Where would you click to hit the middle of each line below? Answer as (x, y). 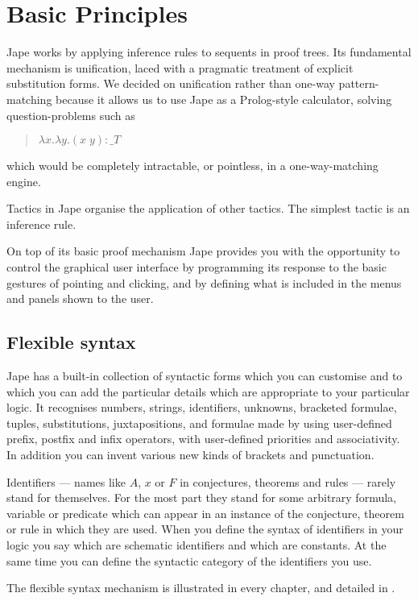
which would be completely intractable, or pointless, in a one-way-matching (192, 166)
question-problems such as (71, 115)
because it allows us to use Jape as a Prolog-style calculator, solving (224, 99)
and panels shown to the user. (80, 298)
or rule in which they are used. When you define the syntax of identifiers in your (205, 529)
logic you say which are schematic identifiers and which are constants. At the (197, 544)
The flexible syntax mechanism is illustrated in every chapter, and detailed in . (201, 588)
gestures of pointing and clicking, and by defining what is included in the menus (204, 282)
